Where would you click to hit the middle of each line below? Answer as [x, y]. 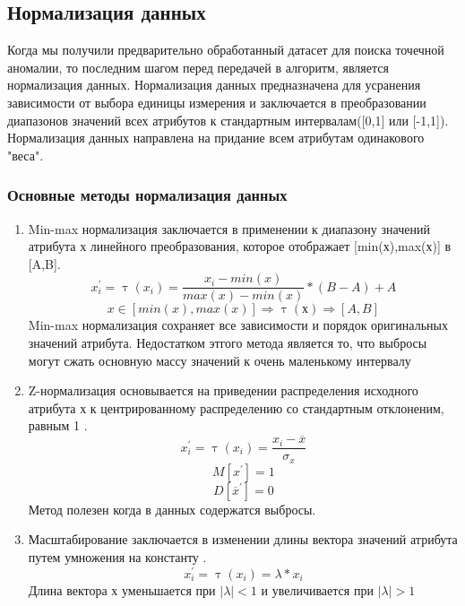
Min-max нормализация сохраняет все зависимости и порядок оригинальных [238, 325]
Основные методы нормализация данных [147, 195]
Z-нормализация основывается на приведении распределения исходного [223, 390]
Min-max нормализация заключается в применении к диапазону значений [229, 228]
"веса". [26, 155]
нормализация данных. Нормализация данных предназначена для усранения [214, 85]
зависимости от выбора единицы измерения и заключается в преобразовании [217, 102]
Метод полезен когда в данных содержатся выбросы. [172, 509]
